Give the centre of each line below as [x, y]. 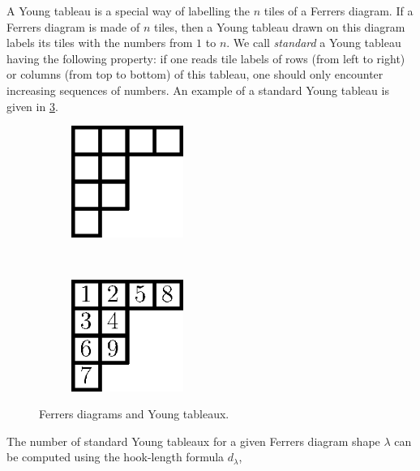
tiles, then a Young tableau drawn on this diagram [279, 26]
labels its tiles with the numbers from [100, 43]
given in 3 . [32, 106]
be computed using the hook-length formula [116, 457]
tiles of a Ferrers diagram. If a [339, 11]
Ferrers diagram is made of [73, 26]
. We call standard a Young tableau [314, 43]
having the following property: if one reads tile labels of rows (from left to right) [206, 58]
